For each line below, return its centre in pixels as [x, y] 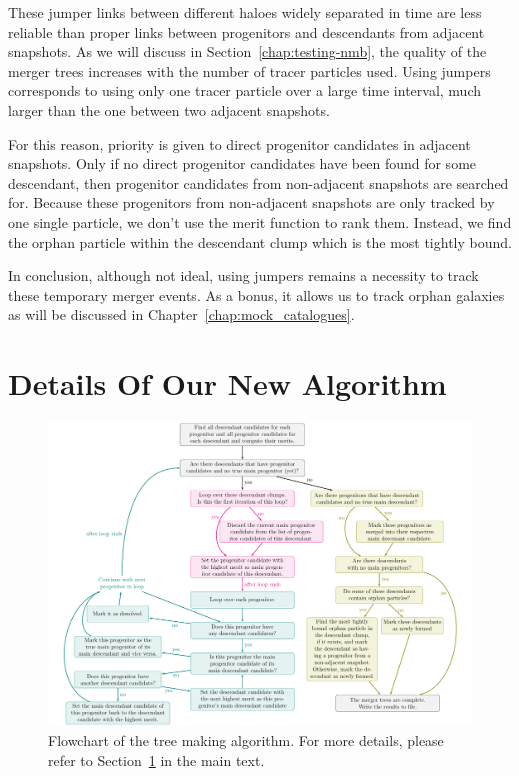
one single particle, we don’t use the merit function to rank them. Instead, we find [260, 221]
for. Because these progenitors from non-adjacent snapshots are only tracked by [251, 202]
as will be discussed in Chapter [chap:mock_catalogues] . [181, 314]
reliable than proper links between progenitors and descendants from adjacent [246, 31]
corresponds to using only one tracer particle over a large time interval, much [245, 90]
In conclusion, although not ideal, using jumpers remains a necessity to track [243, 275]
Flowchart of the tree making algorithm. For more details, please [246, 739]
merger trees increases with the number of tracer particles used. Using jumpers [249, 70]
